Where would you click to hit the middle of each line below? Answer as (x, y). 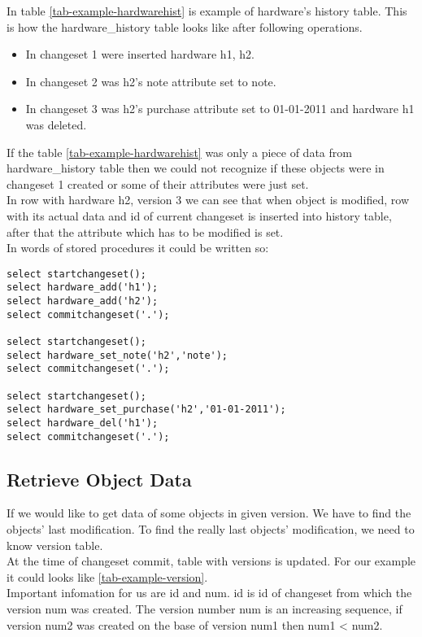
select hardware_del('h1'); (83, 423)
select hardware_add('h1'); (83, 288)
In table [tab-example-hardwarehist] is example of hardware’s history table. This (207, 11)
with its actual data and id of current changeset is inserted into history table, (199, 215)
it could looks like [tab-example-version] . (107, 576)
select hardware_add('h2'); (83, 301)
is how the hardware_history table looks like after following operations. (185, 26)
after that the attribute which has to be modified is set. (145, 231)
